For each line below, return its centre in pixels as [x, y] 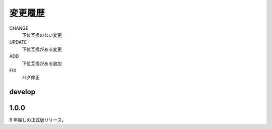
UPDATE [18, 42]
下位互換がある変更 [42, 49]
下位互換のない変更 [42, 35]
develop [22, 92]
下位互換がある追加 [42, 63]
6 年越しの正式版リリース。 [38, 120]
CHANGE [19, 28]
